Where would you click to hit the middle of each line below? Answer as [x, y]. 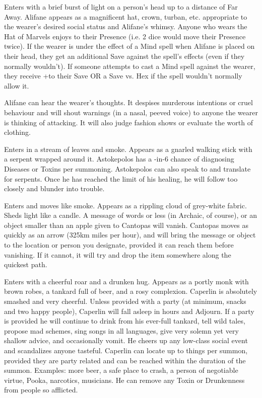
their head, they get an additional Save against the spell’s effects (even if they [124, 56]
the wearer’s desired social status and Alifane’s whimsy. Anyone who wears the [126, 26]
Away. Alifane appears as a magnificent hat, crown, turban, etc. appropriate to [126, 16]
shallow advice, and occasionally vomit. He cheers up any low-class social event [126, 340]
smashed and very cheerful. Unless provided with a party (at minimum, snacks [125, 301]
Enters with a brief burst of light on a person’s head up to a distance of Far [121, 7]
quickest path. [26, 264]
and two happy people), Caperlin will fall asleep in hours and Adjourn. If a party [129, 311]
